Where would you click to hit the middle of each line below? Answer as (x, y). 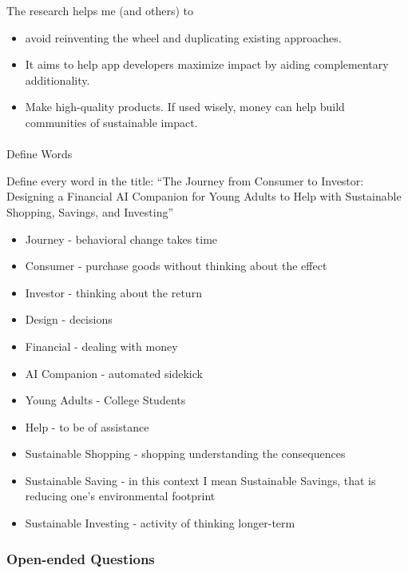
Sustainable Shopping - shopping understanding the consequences (185, 454)
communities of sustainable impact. (111, 122)
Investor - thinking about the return (113, 292)
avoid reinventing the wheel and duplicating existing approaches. (183, 37)
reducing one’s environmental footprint (120, 496)
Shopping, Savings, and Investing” (90, 211)
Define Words (40, 154)
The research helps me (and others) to (100, 10)
